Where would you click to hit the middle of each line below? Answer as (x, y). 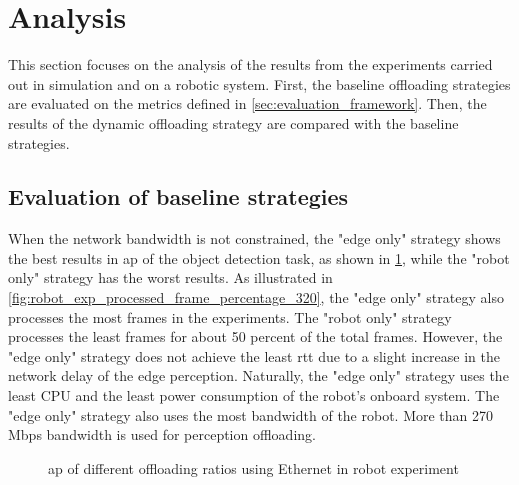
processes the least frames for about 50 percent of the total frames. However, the (255, 336)
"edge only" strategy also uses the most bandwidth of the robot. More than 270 (251, 414)
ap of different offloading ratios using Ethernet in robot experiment (253, 467)
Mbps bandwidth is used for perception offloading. (162, 434)
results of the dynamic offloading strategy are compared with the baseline (233, 122)
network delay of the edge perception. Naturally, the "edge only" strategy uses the (258, 375)
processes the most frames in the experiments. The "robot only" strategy (230, 316)
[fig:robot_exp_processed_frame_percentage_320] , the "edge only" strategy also (256, 297)
